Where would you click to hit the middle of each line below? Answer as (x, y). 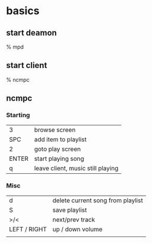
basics (23, 11)
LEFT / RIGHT (28, 229)
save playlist (69, 210)
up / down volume (77, 229)
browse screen (55, 129)
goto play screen (57, 149)
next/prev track (74, 219)
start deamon (32, 33)
